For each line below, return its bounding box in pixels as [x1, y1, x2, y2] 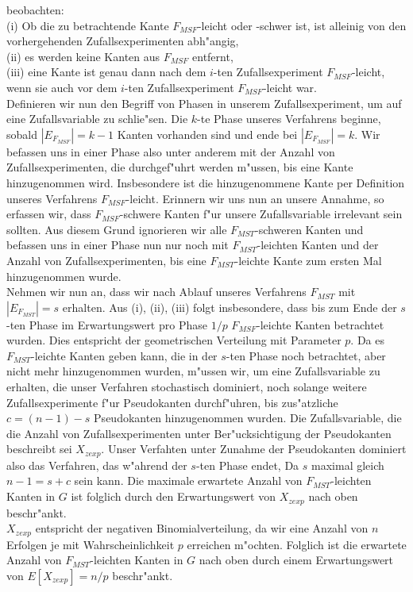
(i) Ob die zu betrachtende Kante [6, 17, 169, 33]
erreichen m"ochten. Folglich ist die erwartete [187, 536, 407, 552]
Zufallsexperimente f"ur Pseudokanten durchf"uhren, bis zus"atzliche [6, 394, 338, 410]
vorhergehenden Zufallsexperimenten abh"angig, [6, 33, 239, 49]
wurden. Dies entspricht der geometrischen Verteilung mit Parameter [6, 332, 342, 348]
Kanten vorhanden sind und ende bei [117, 125, 298, 142]
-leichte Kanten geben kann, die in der [31, 347, 218, 363]
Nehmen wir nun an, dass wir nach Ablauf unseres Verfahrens [6, 283, 307, 300]
